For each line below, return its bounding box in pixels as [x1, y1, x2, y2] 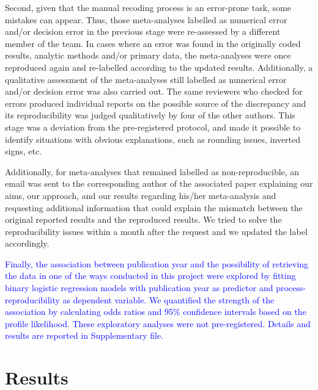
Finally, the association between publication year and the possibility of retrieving [5, 257, 309, 270]
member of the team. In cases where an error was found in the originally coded [5, 37, 301, 49]
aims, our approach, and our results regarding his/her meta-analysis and [5, 189, 276, 201]
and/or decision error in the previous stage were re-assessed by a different [5, 25, 281, 38]
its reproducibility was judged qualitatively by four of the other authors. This [5, 109, 295, 121]
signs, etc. [5, 145, 42, 157]
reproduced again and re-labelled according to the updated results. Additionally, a [5, 60, 313, 73]
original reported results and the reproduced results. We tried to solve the [5, 213, 282, 226]
